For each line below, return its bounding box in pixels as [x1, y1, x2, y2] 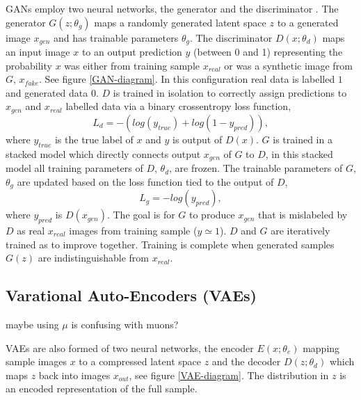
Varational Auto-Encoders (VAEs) [6, 285, 257, 306]
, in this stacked [265, 146, 333, 161]
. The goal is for [106, 207, 175, 222]
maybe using [6, 317, 59, 331]
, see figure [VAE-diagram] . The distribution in [129, 367, 329, 382]
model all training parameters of [6, 161, 143, 175]
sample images [6, 354, 67, 369]
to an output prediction [81, 45, 182, 59]
